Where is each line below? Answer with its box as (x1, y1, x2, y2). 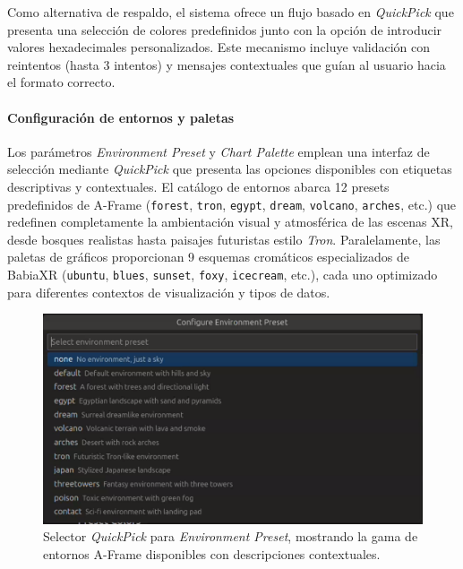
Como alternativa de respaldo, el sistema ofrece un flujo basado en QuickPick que (7, 3, 454, 21)
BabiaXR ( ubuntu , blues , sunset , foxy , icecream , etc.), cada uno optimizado (7, 264, 438, 283)
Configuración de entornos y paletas (7, 108, 235, 126)
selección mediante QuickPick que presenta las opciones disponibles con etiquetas (7, 159, 452, 178)
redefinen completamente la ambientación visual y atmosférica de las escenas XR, (7, 212, 453, 231)
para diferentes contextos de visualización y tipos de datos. (7, 282, 330, 301)
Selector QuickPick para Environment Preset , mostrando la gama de (43, 527, 418, 546)
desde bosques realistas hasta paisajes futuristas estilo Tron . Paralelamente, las (7, 229, 441, 248)
